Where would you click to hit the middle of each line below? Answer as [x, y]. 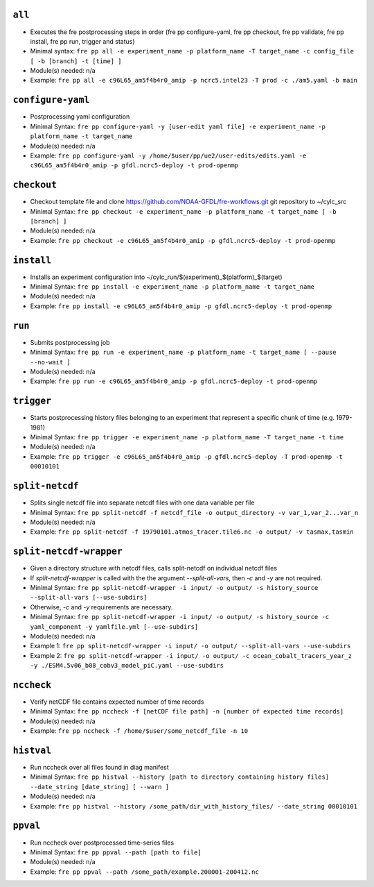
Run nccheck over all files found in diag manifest [99, 768]
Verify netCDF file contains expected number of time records [117, 702]
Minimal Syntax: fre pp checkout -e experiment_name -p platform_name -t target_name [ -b [183, 211]
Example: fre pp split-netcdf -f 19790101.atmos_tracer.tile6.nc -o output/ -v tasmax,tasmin [192, 532]
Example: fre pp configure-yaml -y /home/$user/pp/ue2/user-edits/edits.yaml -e [168, 155]
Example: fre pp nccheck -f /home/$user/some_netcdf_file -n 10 [139, 731]
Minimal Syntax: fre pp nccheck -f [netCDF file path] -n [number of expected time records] [187, 711]
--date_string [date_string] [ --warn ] [100, 787]
